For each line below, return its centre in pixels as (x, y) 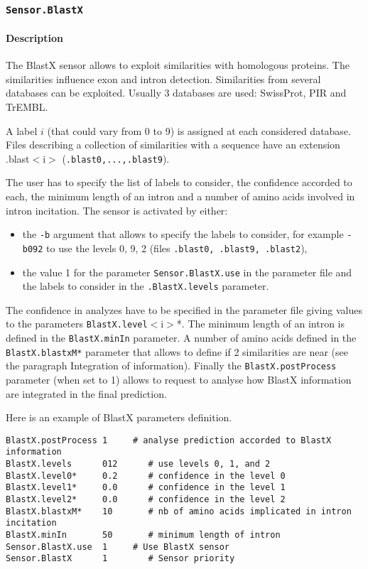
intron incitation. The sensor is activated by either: (117, 210)
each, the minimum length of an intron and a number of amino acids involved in (180, 196)
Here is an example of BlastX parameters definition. (119, 417)
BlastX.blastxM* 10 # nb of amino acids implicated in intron (179, 511)
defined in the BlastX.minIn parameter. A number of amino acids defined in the (181, 338)
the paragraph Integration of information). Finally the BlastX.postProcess (171, 365)
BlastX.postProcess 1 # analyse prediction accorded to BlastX (169, 440)
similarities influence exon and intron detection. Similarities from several (163, 78)
